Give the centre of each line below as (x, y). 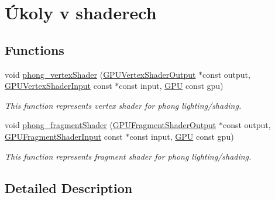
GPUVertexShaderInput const (59, 86)
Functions (35, 49)
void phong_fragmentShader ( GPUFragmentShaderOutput (111, 125)
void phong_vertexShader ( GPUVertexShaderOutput (100, 74)
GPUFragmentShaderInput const (64, 136)
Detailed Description (69, 187)
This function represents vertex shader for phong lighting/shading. (123, 105)
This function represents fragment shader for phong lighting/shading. (128, 156)
